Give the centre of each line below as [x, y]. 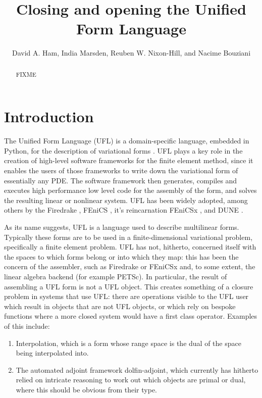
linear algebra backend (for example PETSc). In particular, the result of [116, 277]
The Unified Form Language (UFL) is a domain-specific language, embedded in [127, 141]
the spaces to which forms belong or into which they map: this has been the [121, 256]
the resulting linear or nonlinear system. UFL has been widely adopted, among [126, 200]
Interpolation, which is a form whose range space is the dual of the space [128, 343]
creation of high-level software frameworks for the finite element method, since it [129, 160]
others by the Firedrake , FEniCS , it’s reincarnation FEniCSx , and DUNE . [124, 210]
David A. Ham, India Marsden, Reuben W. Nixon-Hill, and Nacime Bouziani [131, 53]
